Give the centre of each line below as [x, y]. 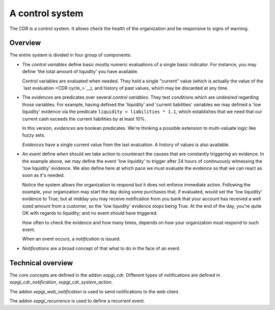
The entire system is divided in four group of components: [71, 55]
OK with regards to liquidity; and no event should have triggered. [90, 213]
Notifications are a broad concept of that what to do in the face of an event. [101, 248]
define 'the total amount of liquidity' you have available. [80, 72]
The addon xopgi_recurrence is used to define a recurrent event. [77, 301]
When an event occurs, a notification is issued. [71, 239]
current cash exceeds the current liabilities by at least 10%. [84, 119]
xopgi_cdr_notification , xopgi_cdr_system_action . [61, 282]
